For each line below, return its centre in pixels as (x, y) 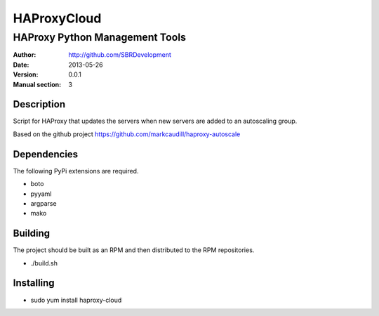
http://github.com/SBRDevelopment (120, 55)
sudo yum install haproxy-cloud (76, 300)
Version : (26, 74)
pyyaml (41, 194)
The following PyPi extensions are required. (76, 171)
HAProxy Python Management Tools (99, 37)
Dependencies (46, 154)
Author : (25, 55)
